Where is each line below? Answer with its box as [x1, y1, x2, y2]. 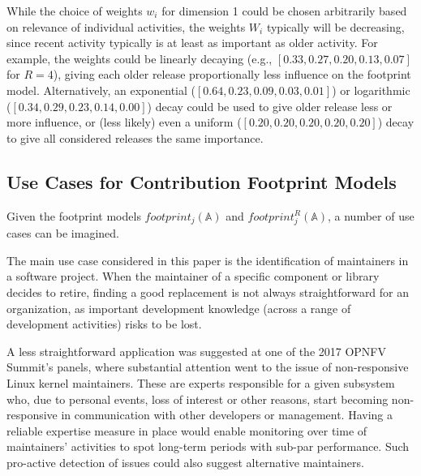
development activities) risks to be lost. [6, 315, 202, 332]
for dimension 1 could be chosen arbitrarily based [161, 2, 407, 19]
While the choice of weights [6, 2, 143, 19]
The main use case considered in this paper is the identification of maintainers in [6, 251, 409, 268]
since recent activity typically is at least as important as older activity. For [6, 34, 378, 51]
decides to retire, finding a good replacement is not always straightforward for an [6, 284, 410, 301]
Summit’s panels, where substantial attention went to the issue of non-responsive [6, 358, 409, 375]
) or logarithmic [332, 81, 410, 98]
